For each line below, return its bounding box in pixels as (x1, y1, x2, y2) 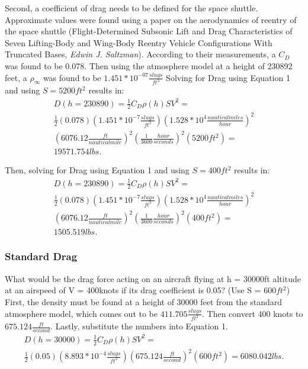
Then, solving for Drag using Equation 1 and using (5, 164, 190, 176)
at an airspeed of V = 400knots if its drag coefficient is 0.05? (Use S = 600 (5, 284, 277, 296)
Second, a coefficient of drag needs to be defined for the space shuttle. (5, 2, 258, 14)
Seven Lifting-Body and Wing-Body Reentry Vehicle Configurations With (5, 36, 272, 48)
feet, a (5, 71, 27, 83)
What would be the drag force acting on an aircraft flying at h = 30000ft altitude (5, 272, 301, 284)
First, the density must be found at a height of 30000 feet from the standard (5, 295, 283, 307)
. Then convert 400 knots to (202, 307, 303, 319)
